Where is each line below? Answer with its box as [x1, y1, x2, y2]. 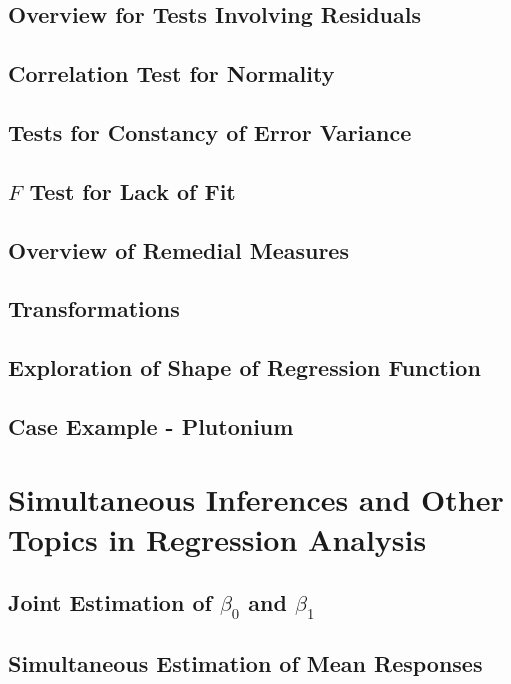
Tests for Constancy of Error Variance [8, 116, 412, 147]
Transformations [8, 293, 180, 324]
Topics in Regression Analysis [8, 518, 427, 559]
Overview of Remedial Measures [8, 234, 349, 265]
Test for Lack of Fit [29, 175, 236, 206]
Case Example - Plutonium [8, 410, 294, 441]
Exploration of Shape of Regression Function [8, 352, 481, 383]
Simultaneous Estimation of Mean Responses [8, 647, 483, 678]
